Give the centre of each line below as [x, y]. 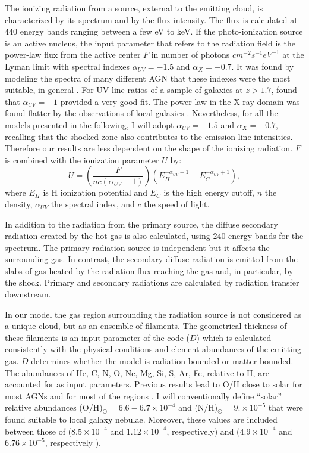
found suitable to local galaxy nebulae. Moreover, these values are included [141, 419]
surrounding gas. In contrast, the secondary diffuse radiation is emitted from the [151, 259]
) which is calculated [234, 337]
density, [19, 204]
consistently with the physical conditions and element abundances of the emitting [153, 349]
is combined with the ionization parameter [82, 159]
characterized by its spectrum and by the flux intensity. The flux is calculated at [151, 19]
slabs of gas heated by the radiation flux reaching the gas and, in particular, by [149, 270]
